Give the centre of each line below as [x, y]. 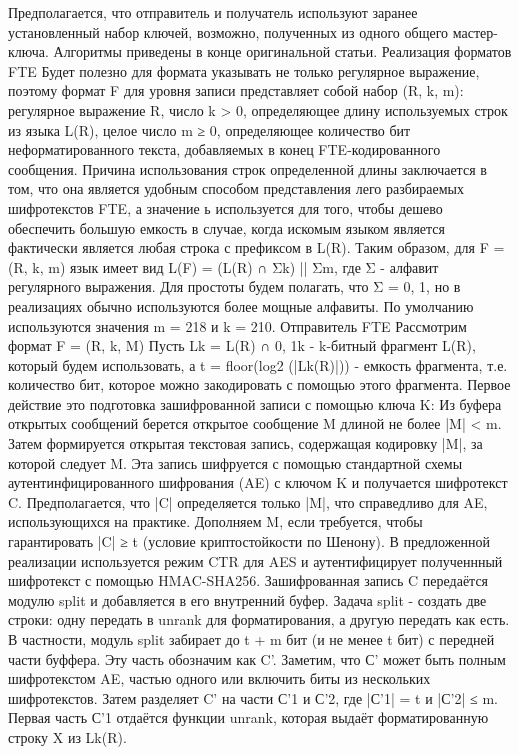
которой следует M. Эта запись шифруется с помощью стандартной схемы [235, 462]
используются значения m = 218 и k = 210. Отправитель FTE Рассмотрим [237, 325]
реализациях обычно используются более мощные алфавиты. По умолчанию [241, 305]
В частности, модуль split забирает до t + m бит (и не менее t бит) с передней [251, 639]
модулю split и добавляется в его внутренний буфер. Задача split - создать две [247, 599]
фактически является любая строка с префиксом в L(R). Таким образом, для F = [256, 247]
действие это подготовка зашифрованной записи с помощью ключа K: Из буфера [255, 403]
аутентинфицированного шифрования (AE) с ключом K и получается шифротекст [258, 482]
